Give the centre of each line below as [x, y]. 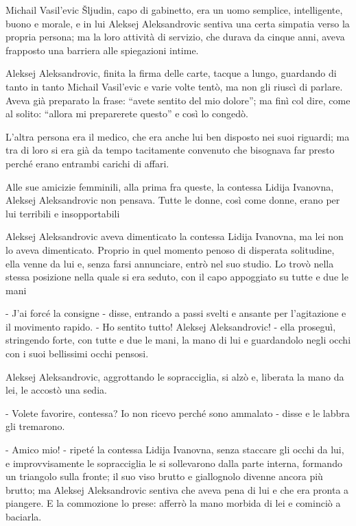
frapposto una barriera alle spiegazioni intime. [102, 50]
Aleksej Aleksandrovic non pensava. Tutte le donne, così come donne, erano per [173, 200]
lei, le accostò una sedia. [56, 390]
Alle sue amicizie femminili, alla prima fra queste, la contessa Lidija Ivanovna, [170, 186]
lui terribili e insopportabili [63, 213]
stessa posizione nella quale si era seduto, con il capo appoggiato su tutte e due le [177, 277]
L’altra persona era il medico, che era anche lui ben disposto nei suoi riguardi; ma [178, 136]
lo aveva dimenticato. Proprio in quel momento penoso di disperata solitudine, [170, 249]
